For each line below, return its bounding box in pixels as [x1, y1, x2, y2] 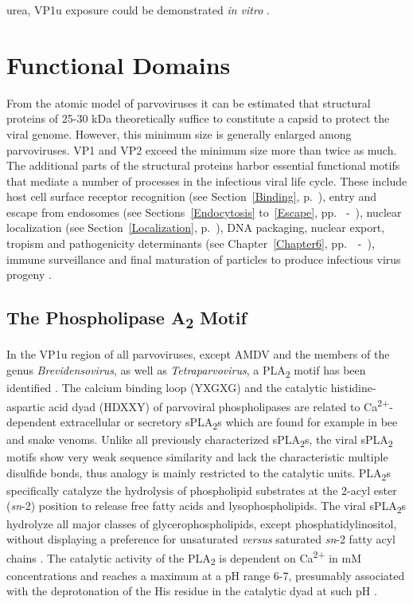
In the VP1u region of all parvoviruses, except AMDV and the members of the [6, 346, 390, 363]
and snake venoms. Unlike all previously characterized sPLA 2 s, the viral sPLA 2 [6, 431, 393, 449]
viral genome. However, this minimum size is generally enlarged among [6, 125, 352, 142]
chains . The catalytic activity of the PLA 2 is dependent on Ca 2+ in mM [6, 547, 361, 568]
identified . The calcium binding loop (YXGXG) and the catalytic [6, 379, 328, 396]
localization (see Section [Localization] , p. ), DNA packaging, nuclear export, [6, 219, 385, 236]
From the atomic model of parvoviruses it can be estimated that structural [6, 94, 371, 111]
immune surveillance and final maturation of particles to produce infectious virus [6, 250, 401, 267]
